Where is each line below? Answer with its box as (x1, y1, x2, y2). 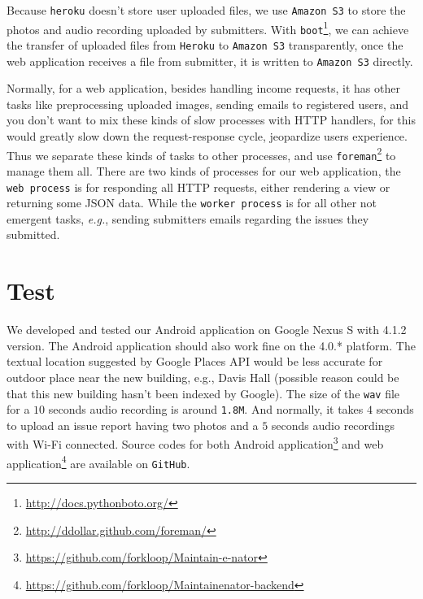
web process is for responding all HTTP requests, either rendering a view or (7, 178, 390, 195)
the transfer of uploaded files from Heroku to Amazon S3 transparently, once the (7, 36, 403, 53)
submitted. (7, 226, 60, 243)
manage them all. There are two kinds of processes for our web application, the (7, 162, 401, 179)
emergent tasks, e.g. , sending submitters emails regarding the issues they (7, 210, 369, 227)
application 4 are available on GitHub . (7, 452, 190, 471)
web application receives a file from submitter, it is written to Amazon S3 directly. (7, 52, 413, 69)
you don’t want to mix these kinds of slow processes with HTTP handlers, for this (7, 111, 416, 128)
